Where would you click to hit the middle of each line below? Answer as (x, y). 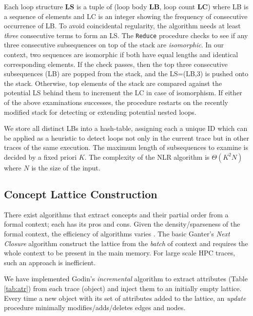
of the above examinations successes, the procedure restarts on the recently (116, 102)
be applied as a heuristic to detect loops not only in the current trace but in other (126, 137)
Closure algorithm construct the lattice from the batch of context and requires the (126, 243)
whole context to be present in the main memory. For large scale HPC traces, (120, 253)
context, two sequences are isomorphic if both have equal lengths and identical (121, 54)
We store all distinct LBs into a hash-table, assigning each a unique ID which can (126, 128)
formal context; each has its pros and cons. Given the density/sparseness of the (122, 224)
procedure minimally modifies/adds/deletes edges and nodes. (95, 307)
